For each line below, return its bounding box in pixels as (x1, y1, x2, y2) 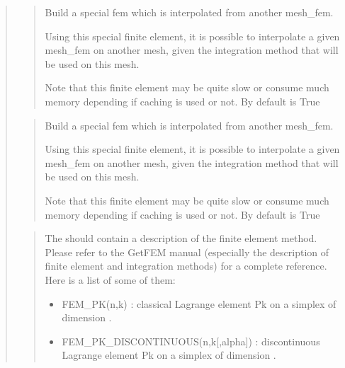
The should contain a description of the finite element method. (45, 231, 317, 246)
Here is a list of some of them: (45, 272, 176, 287)
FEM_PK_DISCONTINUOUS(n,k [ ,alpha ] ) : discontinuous (62, 333, 320, 348)
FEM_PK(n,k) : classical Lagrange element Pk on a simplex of (62, 296, 336, 311)
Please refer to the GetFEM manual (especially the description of (45, 244, 329, 259)
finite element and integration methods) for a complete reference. (45, 258, 327, 273)
